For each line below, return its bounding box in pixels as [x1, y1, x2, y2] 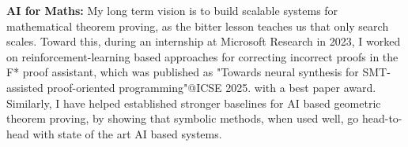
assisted [6, 79, 43, 95]
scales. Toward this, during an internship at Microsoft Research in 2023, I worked [6, 33, 401, 50]
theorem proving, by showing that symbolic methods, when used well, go [6, 110, 359, 127]
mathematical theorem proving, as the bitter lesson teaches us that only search [6, 17, 389, 34]
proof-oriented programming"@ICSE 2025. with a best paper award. [47, 79, 376, 95]
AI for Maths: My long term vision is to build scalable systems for [6, 2, 338, 18]
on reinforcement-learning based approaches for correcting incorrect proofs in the [6, 48, 399, 64]
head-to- [361, 110, 402, 127]
